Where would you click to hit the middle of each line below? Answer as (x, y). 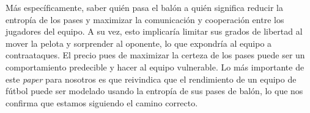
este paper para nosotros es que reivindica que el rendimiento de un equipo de (151, 79)
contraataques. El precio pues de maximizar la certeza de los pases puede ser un (155, 55)
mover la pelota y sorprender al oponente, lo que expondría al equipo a (139, 43)
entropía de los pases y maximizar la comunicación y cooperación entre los (145, 19)
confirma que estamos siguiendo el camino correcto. (102, 102)
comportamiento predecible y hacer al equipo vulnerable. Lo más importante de (155, 67)
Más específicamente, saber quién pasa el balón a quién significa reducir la (144, 7)
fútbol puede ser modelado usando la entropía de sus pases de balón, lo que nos (154, 91)
